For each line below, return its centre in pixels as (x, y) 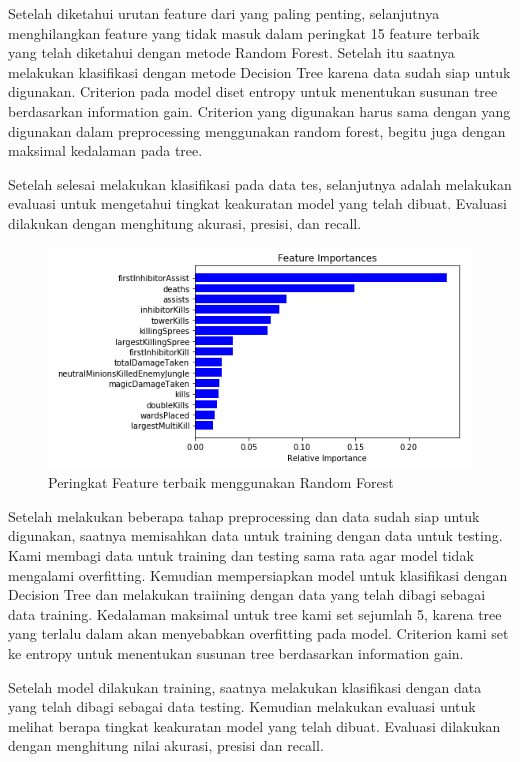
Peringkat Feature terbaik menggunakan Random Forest (221, 482)
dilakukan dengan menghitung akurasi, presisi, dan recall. (185, 222)
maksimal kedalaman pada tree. (105, 150)
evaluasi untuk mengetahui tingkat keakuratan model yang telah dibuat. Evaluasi (257, 203)
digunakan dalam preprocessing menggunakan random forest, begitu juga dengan (257, 130)
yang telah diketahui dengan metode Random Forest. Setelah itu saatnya (231, 52)
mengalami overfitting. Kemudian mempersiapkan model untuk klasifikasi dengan (258, 574)
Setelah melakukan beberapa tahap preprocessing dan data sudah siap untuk (244, 515)
